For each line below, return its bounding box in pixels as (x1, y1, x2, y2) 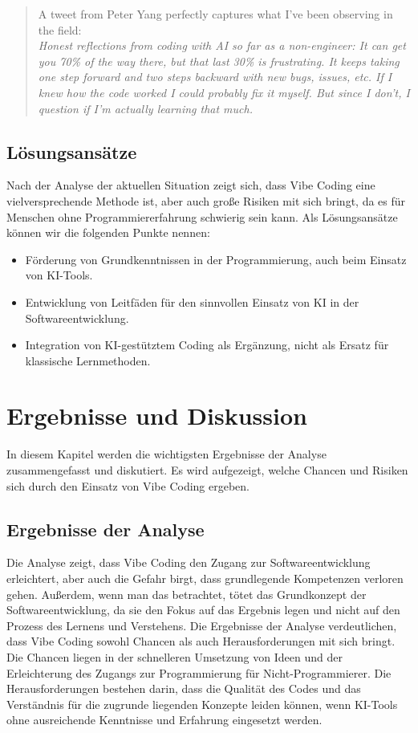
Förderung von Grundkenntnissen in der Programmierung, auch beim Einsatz (25, 250, 407, 267)
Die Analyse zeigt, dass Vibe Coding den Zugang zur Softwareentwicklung (6, 554, 371, 571)
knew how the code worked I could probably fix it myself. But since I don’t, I (38, 83, 410, 100)
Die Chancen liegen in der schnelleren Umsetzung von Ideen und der (6, 648, 343, 665)
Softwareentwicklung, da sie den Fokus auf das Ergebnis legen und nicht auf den (6, 601, 400, 618)
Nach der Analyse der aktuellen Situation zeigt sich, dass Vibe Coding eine (6, 177, 375, 193)
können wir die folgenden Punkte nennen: (6, 224, 210, 241)
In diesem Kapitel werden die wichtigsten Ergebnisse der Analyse (6, 446, 327, 462)
